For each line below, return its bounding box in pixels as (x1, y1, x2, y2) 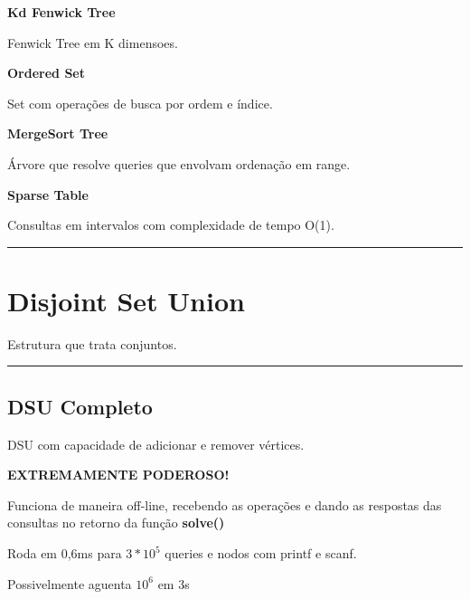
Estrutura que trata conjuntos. (7, 334, 177, 353)
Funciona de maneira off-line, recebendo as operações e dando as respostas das (7, 495, 442, 514)
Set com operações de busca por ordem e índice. (7, 93, 273, 112)
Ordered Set (7, 63, 85, 82)
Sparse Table (7, 185, 89, 204)
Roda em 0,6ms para (7, 544, 122, 563)
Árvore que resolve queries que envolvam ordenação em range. (7, 154, 351, 173)
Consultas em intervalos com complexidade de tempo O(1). (7, 215, 334, 234)
